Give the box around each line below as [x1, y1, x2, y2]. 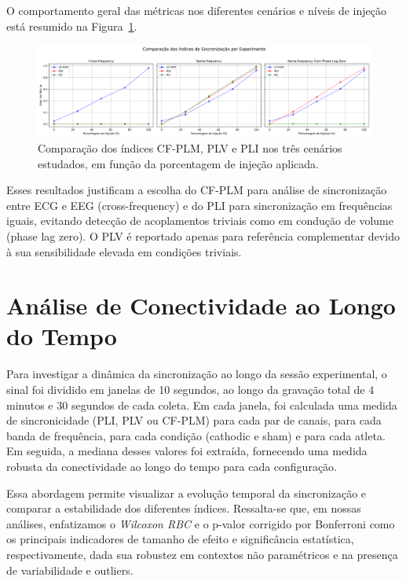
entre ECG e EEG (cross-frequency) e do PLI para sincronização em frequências [6, 197, 393, 213]
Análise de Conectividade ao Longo [6, 289, 396, 322]
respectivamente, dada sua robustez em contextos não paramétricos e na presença [6, 546, 398, 562]
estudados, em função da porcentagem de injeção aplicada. [38, 155, 319, 171]
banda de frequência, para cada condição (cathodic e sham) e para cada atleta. [6, 427, 386, 443]
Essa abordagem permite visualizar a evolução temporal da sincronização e [6, 484, 367, 501]
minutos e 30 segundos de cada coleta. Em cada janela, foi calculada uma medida [6, 396, 397, 413]
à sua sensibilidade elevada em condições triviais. [6, 243, 242, 259]
